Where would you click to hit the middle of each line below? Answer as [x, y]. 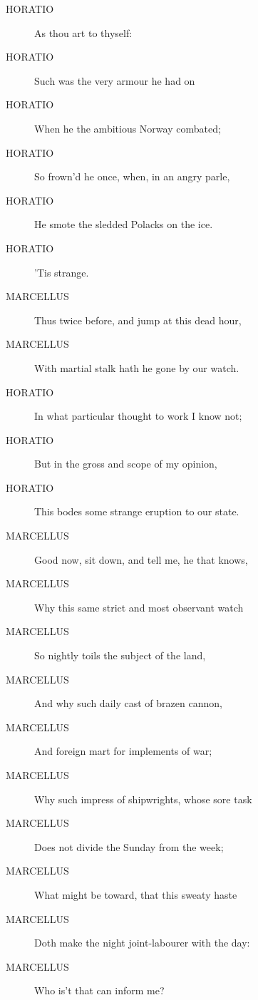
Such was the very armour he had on [115, 80]
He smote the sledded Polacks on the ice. [124, 224]
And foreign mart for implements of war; [123, 751]
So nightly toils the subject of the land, [120, 655]
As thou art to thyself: [83, 32]
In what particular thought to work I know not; [138, 416]
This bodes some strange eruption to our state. [137, 511]
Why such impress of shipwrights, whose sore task [143, 799]
